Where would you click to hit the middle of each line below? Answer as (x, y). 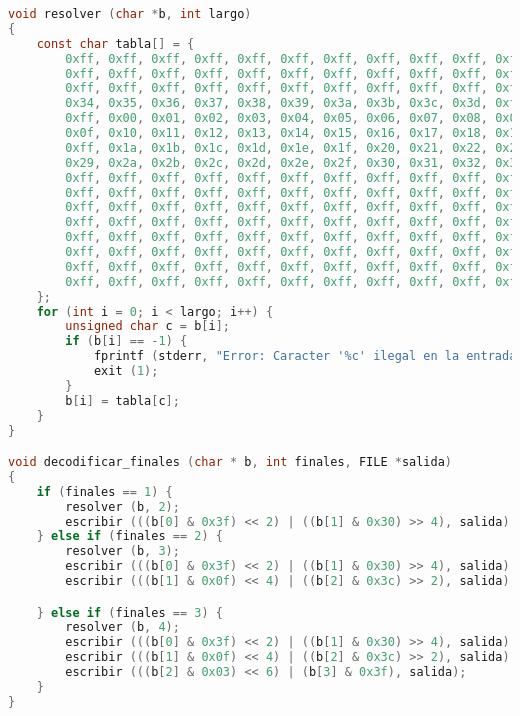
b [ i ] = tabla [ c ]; (122, 400)
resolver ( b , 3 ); (122, 551)
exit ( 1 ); (126, 371)
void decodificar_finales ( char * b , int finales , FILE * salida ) (230, 462)
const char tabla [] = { (115, 43)
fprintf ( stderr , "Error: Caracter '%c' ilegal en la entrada (305, 356)
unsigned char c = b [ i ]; (148, 326)
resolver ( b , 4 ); (122, 627)
